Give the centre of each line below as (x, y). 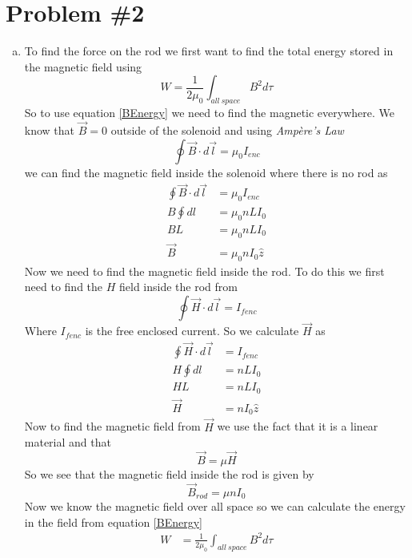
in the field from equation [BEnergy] (113, 522)
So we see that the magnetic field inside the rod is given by (169, 473)
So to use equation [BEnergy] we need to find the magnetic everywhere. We (209, 113)
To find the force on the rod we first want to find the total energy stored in (209, 51)
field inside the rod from (178, 287)
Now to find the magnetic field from (112, 426)
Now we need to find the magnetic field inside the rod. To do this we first (204, 271)
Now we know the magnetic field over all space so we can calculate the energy (215, 506)
